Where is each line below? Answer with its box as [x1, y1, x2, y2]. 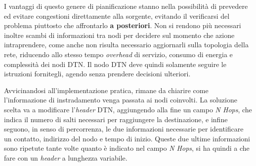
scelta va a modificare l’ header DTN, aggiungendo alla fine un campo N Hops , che [4, 104, 252, 114]
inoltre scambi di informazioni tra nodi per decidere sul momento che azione [4, 30, 235, 40]
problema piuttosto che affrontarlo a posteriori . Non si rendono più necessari [4, 20, 241, 31]
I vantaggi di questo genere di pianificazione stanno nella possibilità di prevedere [4, 1, 248, 11]
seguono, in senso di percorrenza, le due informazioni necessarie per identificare [4, 124, 244, 134]
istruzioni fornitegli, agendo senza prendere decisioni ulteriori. [4, 68, 191, 79]
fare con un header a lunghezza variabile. [4, 152, 128, 163]
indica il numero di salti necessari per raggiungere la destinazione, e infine [4, 114, 228, 124]
